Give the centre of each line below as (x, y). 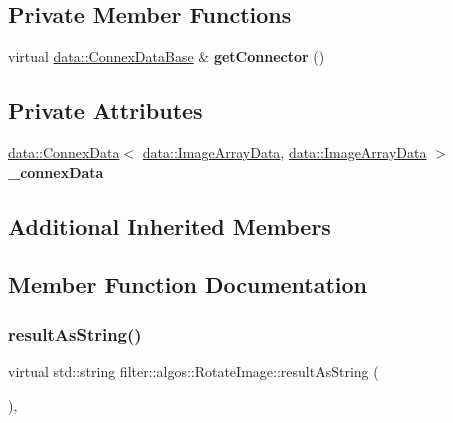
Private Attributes (105, 110)
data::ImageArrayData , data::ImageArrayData (284, 152)
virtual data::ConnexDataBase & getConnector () (166, 56)
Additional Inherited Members (169, 225)
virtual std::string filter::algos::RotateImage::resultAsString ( (193, 370)
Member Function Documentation (188, 284)
